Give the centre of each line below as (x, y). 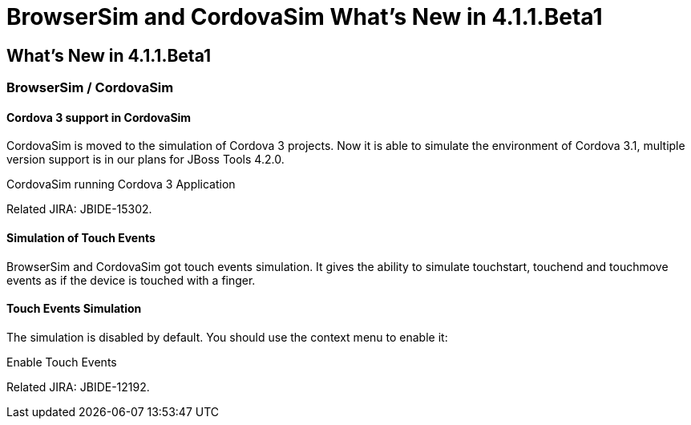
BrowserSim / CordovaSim (90, 88)
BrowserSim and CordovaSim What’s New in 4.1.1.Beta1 (305, 17)
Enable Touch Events (62, 362)
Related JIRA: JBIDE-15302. (79, 209)
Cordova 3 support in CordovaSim (99, 117)
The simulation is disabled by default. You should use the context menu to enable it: (227, 337)
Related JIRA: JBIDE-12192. (78, 387)
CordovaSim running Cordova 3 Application (121, 184)
